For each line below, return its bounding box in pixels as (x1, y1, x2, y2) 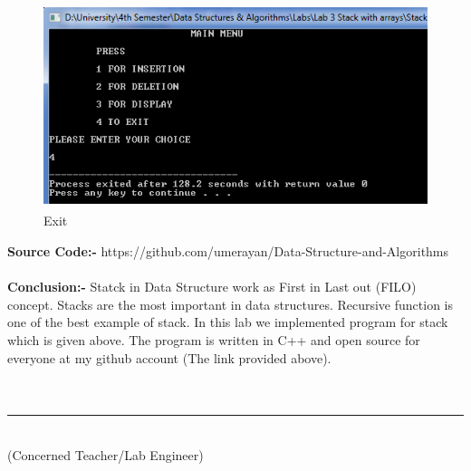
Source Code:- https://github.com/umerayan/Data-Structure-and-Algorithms (7, 241, 449, 260)
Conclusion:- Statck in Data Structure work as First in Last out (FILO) (7, 277, 417, 296)
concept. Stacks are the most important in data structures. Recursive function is (7, 294, 454, 313)
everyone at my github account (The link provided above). (7, 348, 332, 367)
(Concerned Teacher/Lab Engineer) (7, 445, 204, 464)
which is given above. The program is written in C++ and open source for (7, 330, 420, 349)
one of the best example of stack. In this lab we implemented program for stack (7, 312, 448, 332)
